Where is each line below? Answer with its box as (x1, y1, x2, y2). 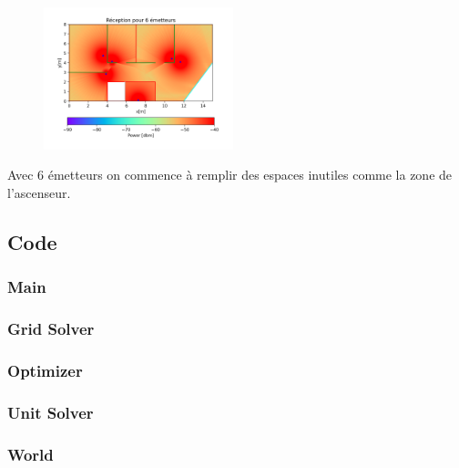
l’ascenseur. (7, 183, 71, 202)
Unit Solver (7, 400, 94, 423)
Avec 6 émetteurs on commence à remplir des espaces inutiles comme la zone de (7, 165, 453, 184)
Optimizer (7, 359, 83, 381)
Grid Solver (7, 317, 95, 340)
